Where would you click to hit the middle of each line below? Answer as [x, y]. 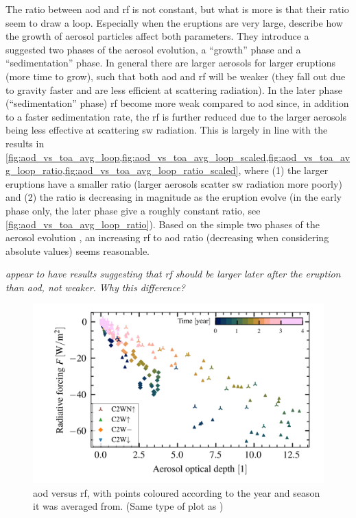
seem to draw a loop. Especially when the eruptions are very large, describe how [174, 22]
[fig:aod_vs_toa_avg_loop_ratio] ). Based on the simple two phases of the [163, 224]
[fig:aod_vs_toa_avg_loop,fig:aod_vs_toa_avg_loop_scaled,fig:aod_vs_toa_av [178, 157]
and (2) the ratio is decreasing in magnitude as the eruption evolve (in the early [174, 197]
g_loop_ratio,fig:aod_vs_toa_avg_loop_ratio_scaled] [122, 170]
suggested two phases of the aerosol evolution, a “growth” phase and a [153, 49]
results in [25, 143]
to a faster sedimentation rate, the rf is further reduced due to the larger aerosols [176, 116]
